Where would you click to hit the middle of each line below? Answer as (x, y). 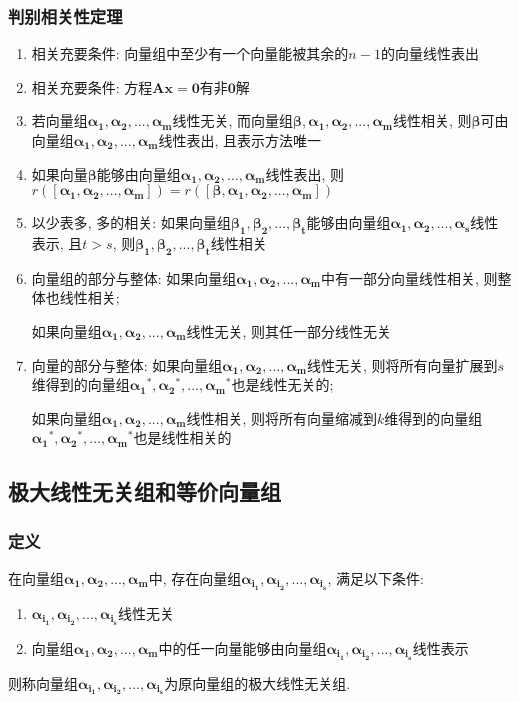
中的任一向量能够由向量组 (242, 647)
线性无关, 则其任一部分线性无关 (289, 330)
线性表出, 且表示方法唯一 (240, 140)
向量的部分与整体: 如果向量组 (127, 364)
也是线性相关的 (182, 437)
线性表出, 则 (305, 173)
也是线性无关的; (282, 384)
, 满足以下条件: (375, 577)
